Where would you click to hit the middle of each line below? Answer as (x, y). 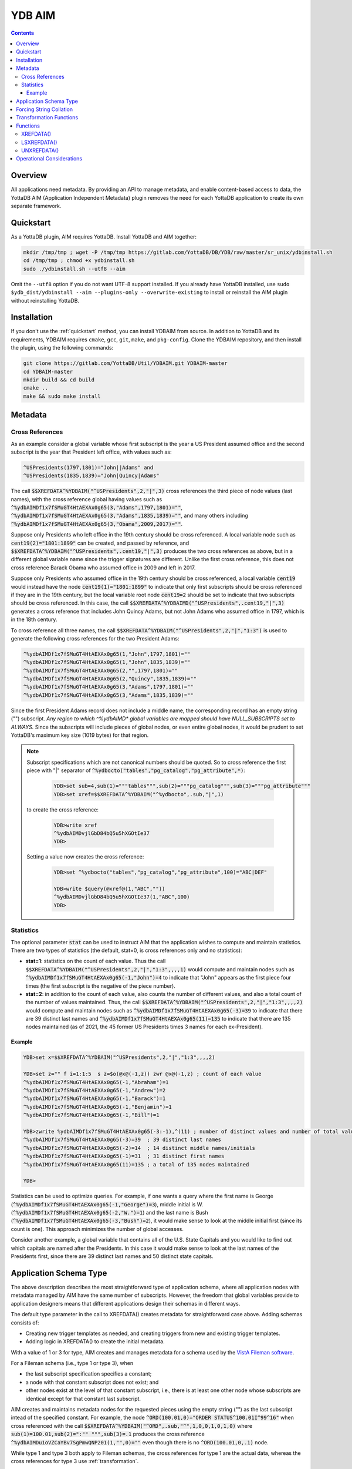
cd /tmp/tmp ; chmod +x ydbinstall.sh (79, 261)
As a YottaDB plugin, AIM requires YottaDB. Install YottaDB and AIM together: (104, 237)
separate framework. (36, 206)
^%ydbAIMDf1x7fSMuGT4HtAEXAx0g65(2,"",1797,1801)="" (101, 670)
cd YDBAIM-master (48, 371)
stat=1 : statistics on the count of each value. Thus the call (96, 961)
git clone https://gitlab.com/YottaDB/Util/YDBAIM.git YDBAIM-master (125, 363)
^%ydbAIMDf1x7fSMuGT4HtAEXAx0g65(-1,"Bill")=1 (91, 1115)
